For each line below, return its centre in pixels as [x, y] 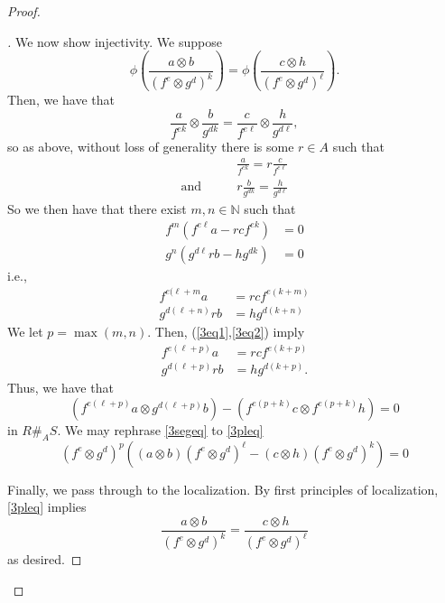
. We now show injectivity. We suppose [115, 41]
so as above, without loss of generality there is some [151, 146]
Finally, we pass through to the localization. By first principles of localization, [223, 489]
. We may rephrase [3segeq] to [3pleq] [160, 429]
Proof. [24, 11]
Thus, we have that [60, 388]
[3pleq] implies [47, 507]
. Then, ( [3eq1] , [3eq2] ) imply [226, 332]
